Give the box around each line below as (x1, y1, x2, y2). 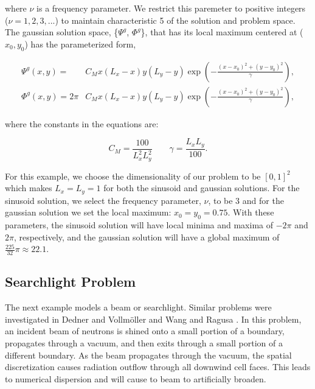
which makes (5, 181, 52, 194)
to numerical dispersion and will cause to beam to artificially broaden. (5, 372, 266, 385)
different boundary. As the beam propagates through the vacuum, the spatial (5, 348, 292, 361)
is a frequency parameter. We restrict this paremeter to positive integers (36, 2, 306, 14)
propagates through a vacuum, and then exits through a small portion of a (5, 336, 283, 349)
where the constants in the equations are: (5, 117, 159, 130)
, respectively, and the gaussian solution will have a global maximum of (13, 230, 280, 243)
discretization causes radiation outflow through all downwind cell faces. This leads (5, 360, 311, 373)
